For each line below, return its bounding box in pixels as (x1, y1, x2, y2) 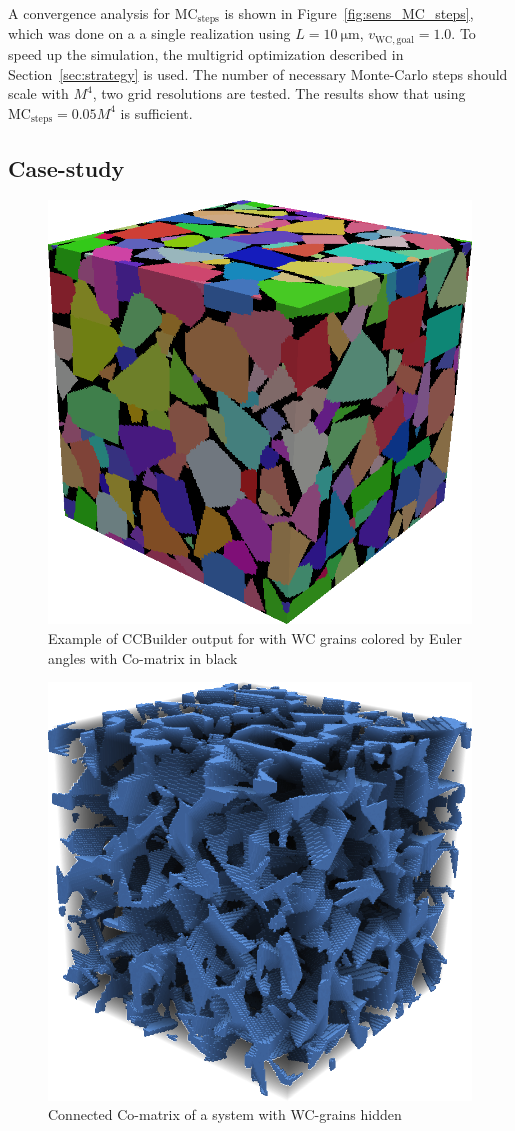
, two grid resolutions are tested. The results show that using (92, 83, 466, 104)
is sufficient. (120, 102, 193, 123)
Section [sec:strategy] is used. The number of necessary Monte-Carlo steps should (8, 63, 508, 84)
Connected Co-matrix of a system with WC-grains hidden (48, 1104, 402, 1125)
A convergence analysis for (8, 3, 170, 23)
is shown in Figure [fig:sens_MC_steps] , (224, 3, 474, 23)
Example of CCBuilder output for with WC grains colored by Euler (48, 627, 462, 648)
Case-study (8, 152, 125, 183)
